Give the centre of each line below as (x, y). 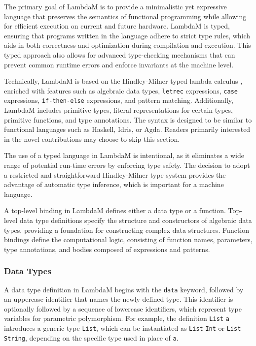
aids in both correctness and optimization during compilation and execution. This (128, 45)
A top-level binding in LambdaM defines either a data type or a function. (115, 210)
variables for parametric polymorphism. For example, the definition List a (117, 318)
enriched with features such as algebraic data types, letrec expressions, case (121, 90)
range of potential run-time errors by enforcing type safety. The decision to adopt (127, 165)
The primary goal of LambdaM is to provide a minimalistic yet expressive (115, 6)
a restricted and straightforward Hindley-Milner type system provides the (115, 174)
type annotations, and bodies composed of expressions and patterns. (107, 249)
